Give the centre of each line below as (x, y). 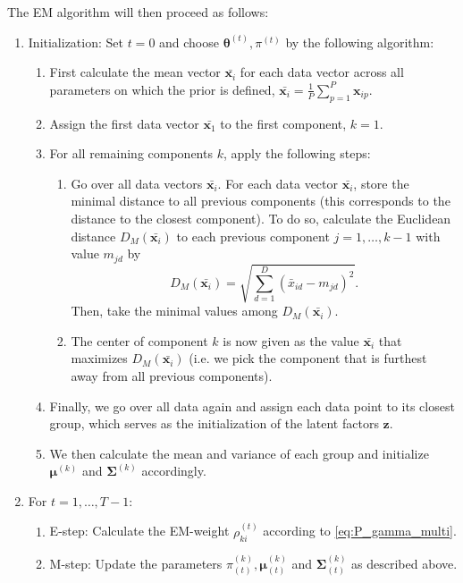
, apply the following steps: (297, 153)
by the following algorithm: (360, 42)
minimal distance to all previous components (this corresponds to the (261, 201)
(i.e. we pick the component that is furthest (308, 358)
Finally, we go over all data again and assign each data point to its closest (252, 406)
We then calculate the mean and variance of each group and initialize (239, 453)
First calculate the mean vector (135, 72)
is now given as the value (291, 340)
